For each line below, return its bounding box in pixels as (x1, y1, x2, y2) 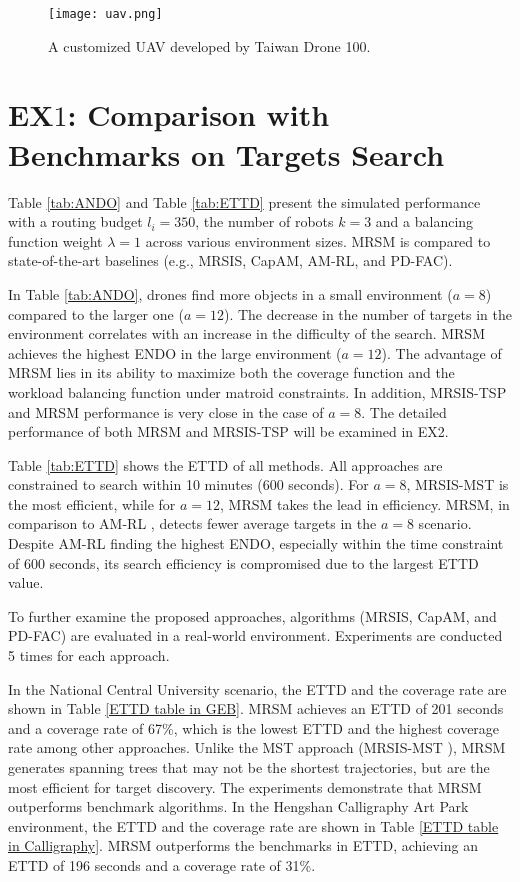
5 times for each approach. (8, 645, 170, 666)
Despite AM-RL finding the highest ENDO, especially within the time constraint (8, 533, 504, 554)
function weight (8, 230, 103, 251)
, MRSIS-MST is (406, 474, 509, 495)
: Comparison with (67, 94, 330, 135)
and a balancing (375, 211, 474, 232)
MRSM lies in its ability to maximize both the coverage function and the (8, 362, 455, 383)
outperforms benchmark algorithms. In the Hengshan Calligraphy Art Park (8, 796, 469, 817)
